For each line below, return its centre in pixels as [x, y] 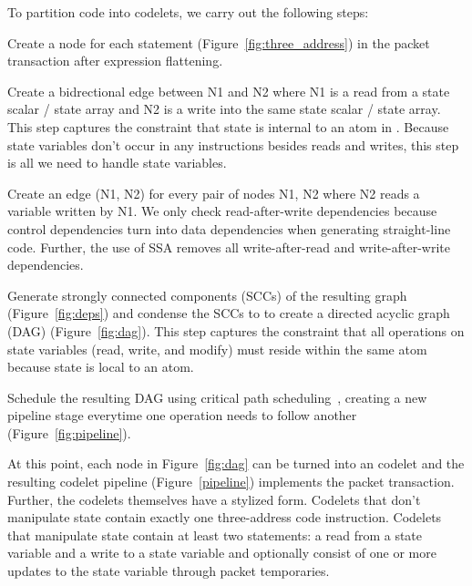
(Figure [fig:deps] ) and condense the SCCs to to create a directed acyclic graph [229, 313]
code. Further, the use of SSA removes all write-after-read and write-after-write [229, 247]
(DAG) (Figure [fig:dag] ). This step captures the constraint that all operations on [236, 330]
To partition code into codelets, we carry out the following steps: [188, 12]
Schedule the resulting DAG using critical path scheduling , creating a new [217, 397]
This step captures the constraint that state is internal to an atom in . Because [228, 126]
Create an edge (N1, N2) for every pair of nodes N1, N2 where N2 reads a [214, 193]
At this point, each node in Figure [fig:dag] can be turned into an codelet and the [236, 463]
